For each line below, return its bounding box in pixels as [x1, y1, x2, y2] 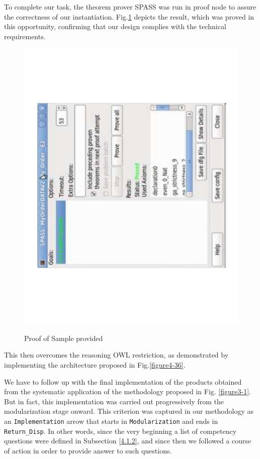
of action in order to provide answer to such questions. [4, 445, 172, 455]
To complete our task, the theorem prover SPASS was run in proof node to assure [4, 2, 256, 12]
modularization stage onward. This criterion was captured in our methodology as [4, 406, 254, 416]
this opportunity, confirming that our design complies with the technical [4, 21, 226, 32]
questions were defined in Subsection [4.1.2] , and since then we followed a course [4, 435, 251, 446]
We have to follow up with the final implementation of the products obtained [4, 376, 242, 387]
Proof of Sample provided [24, 332, 103, 343]
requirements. [4, 31, 46, 41]
